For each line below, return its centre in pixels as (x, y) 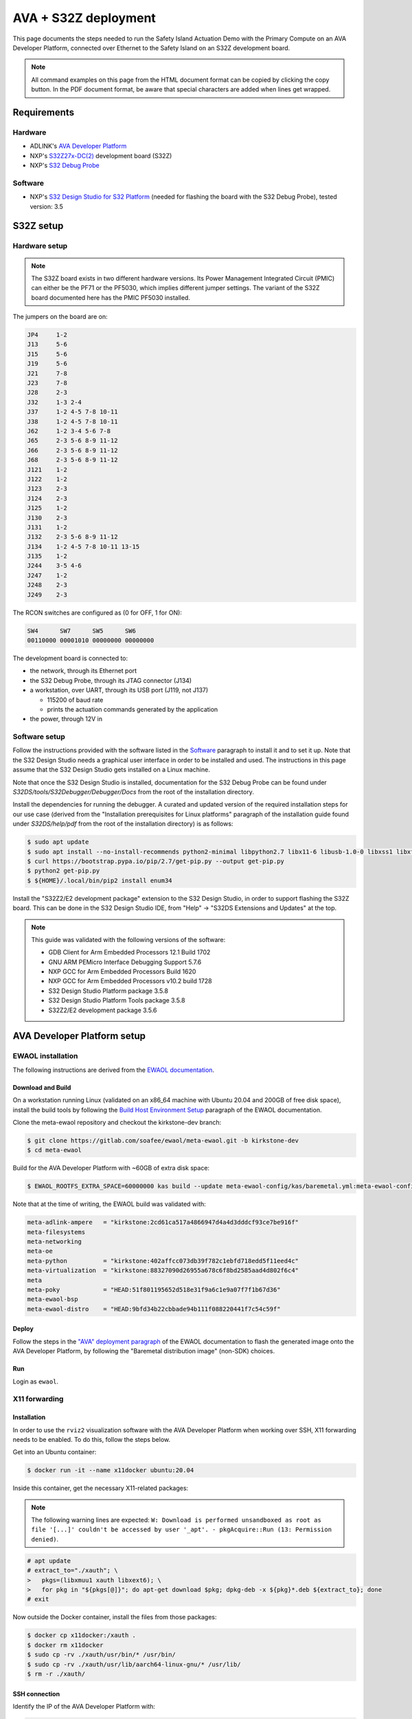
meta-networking (55, 1242)
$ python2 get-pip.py (64, 871)
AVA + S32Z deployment (84, 18)
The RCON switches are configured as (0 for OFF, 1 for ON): (97, 613)
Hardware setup (40, 246)
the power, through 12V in (66, 719)
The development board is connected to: (70, 658)
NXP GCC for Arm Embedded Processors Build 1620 (122, 972)
